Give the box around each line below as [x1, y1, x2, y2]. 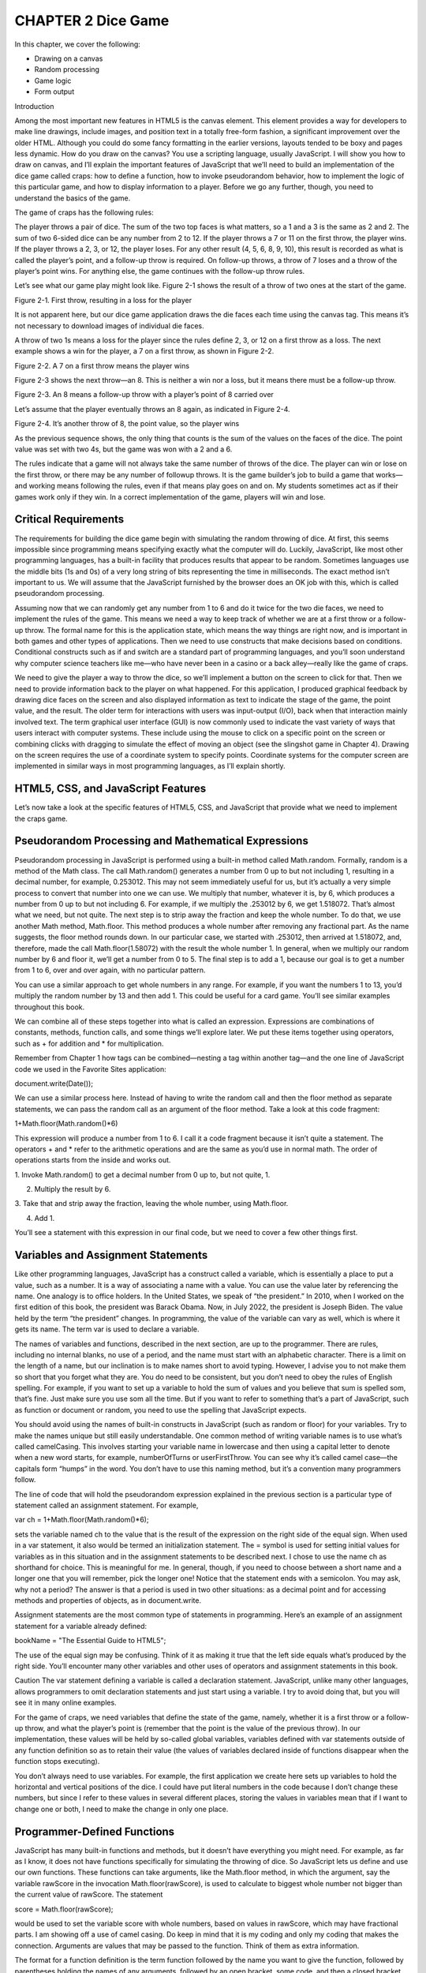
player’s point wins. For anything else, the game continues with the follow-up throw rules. [14, 266, 305, 275]
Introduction [14, 101, 54, 110]
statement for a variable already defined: [14, 1621, 148, 1630]
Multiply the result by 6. [34, 1185, 111, 1194]
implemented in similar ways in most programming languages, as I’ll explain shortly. [14, 762, 286, 771]
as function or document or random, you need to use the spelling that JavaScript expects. [14, 1405, 307, 1414]
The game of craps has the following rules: [14, 208, 154, 217]
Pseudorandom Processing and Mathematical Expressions [14, 834, 309, 848]
